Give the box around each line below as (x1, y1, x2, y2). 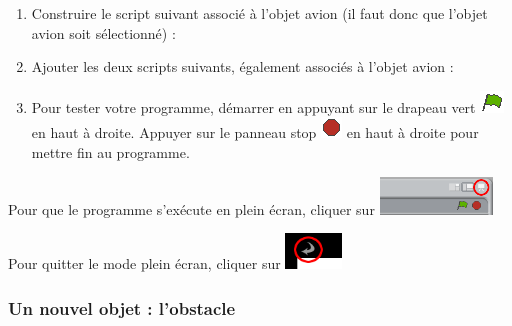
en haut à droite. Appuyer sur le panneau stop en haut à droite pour (31, 122, 479, 143)
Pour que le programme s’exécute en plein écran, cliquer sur (8, 198, 375, 219)
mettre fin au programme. (31, 141, 190, 162)
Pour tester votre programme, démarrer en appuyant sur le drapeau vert (31, 96, 476, 117)
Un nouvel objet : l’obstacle (8, 295, 236, 320)
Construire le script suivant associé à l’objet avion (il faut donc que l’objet (31, 3, 488, 23)
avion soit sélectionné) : (31, 22, 176, 43)
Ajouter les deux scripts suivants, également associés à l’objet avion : (31, 56, 454, 77)
